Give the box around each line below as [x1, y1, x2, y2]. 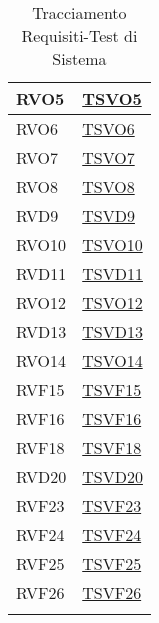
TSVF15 [82, 378, 142, 401]
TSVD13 [82, 320, 143, 343]
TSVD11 [82, 262, 143, 285]
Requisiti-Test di [21, 24, 138, 47]
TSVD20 [82, 465, 143, 488]
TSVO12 [82, 291, 143, 314]
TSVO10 [82, 233, 143, 256]
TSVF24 [82, 523, 142, 546]
